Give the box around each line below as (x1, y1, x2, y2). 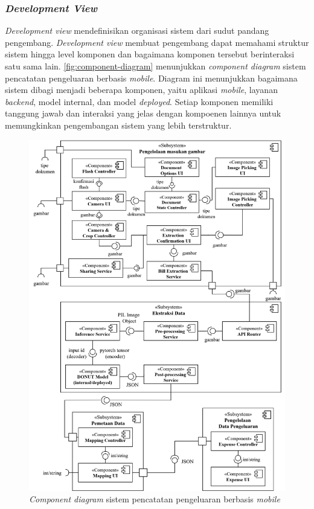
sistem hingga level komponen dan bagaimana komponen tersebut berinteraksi (5, 48, 295, 60)
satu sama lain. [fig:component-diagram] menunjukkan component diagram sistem (5, 60, 306, 72)
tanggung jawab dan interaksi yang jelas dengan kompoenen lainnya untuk (5, 107, 281, 120)
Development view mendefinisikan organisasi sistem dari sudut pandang (5, 24, 269, 37)
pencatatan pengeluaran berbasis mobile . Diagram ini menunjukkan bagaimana (5, 71, 298, 84)
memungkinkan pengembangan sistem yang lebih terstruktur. (5, 118, 232, 131)
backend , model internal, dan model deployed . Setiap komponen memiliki (5, 95, 274, 107)
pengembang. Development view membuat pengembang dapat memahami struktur (5, 36, 309, 48)
